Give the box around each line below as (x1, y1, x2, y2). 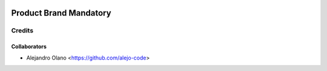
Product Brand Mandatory (11, 8, 111, 18)
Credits (11, 26, 33, 35)
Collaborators (11, 43, 47, 51)
